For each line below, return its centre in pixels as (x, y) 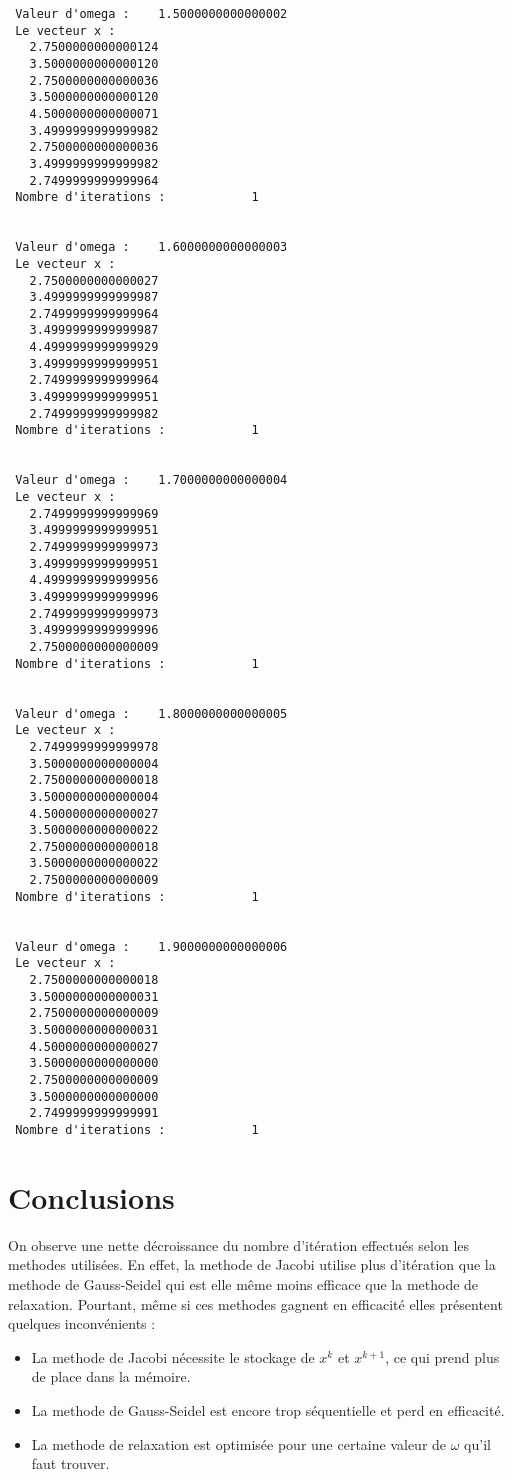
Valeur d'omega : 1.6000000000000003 (151, 247)
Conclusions (91, 1196)
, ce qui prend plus (442, 1356)
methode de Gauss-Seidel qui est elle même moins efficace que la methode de (243, 1283)
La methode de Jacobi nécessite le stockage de (173, 1356)
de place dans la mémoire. (111, 1376)
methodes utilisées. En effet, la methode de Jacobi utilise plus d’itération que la (252, 1264)
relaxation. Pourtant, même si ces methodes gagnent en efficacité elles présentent (255, 1303)
